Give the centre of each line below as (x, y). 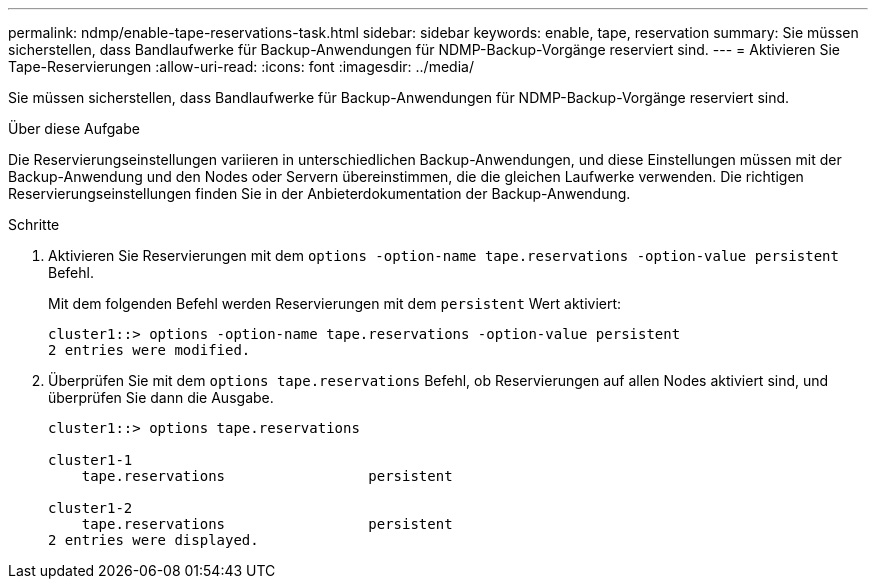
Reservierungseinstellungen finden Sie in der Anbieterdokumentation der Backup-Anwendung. (319, 193)
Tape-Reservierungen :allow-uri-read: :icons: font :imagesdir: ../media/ (241, 66)
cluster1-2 (90, 508)
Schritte (34, 224)
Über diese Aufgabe (74, 128)
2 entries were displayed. (153, 540)
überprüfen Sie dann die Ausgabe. (161, 397)
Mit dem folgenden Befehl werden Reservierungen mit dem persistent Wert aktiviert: (335, 303)
